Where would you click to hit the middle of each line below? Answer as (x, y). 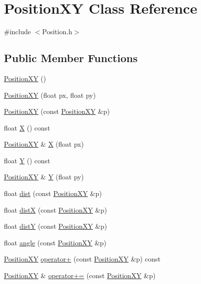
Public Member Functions (71, 58)
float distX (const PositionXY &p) (56, 209)
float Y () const (27, 160)
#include (18, 32)
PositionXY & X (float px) (44, 144)
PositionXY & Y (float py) (44, 177)
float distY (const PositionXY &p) (56, 226)
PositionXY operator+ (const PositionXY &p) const (82, 259)
